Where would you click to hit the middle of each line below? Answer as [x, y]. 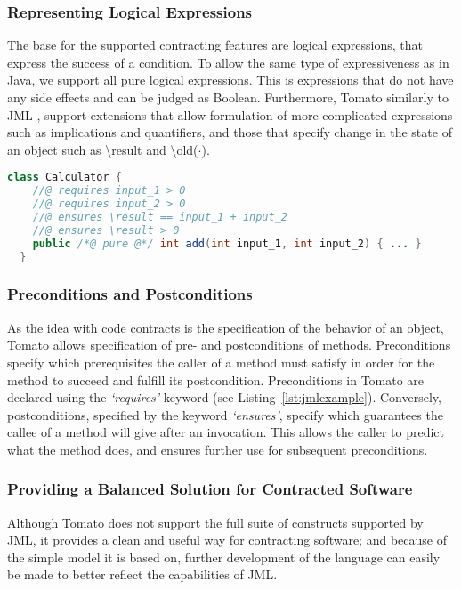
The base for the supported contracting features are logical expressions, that [215, 45]
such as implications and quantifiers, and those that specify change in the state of [230, 132]
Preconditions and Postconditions [130, 294]
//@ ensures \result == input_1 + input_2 [160, 217]
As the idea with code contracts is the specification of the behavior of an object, [226, 327]
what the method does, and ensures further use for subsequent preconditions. [218, 449]
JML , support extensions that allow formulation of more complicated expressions [230, 114]
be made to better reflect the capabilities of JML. [142, 574]
